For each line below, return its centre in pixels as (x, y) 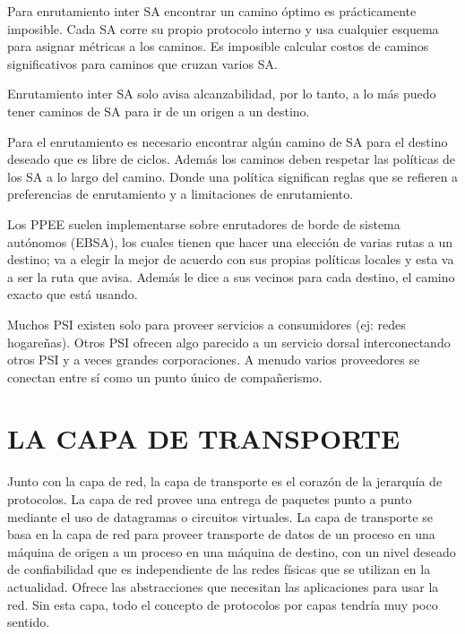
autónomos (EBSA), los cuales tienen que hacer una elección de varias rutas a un (230, 241)
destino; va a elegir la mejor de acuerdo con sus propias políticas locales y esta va (231, 259)
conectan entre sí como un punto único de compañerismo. (165, 377)
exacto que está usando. (73, 294)
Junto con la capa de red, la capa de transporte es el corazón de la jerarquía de (225, 481)
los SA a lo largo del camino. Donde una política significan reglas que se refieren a (233, 176)
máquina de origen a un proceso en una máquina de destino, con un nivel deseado (232, 551)
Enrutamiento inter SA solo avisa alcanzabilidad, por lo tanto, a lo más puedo (222, 94)
